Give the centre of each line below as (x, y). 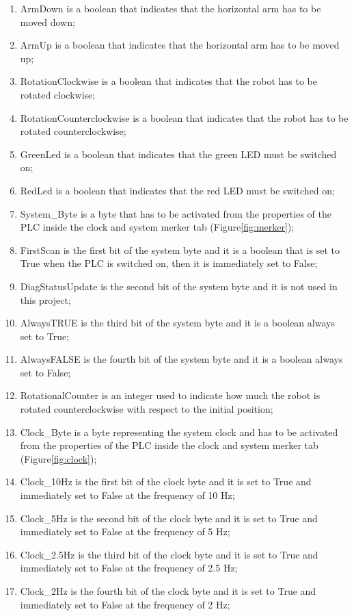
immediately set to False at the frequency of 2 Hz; (125, 604)
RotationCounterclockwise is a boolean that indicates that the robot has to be (184, 117)
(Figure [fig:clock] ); (58, 458)
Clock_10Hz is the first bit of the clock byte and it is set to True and (166, 482)
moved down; (47, 22)
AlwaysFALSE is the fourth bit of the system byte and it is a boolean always (181, 359)
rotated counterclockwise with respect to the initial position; (147, 409)
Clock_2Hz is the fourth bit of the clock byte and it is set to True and (168, 591)
